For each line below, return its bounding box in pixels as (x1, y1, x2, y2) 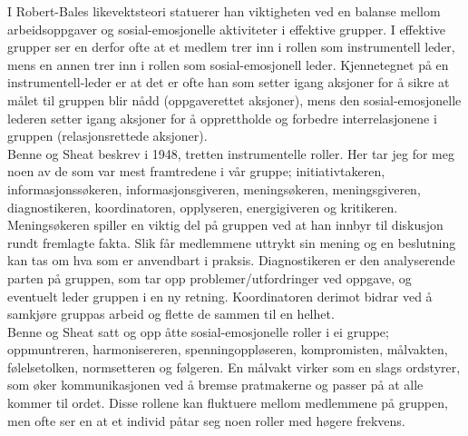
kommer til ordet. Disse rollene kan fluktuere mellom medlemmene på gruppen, (7, 393, 448, 412)
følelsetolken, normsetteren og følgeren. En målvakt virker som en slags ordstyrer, (7, 357, 461, 376)
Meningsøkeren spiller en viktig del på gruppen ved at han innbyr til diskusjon (7, 215, 444, 234)
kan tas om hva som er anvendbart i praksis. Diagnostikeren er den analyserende (7, 251, 455, 270)
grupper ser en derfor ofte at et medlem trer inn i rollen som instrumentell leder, (7, 37, 455, 56)
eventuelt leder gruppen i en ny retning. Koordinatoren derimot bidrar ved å (7, 286, 433, 305)
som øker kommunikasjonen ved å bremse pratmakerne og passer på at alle (7, 375, 424, 394)
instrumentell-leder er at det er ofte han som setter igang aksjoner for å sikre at (7, 73, 450, 92)
